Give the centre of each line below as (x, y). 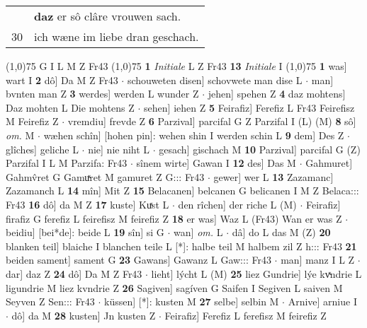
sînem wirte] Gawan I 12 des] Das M (216, 163)
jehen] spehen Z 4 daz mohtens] (277, 94)
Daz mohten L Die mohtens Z (70, 107)
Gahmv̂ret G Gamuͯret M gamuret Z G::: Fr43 (105, 176)
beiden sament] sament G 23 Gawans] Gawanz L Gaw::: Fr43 (139, 260)
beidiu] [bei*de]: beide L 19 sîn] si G (85, 232)
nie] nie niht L (119, 149)
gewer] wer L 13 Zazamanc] (273, 176)
